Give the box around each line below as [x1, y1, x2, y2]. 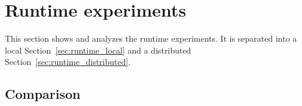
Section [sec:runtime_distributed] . [5, 55, 131, 68]
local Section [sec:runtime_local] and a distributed [5, 43, 191, 56]
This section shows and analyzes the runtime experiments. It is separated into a [5, 32, 297, 45]
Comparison [5, 85, 81, 103]
